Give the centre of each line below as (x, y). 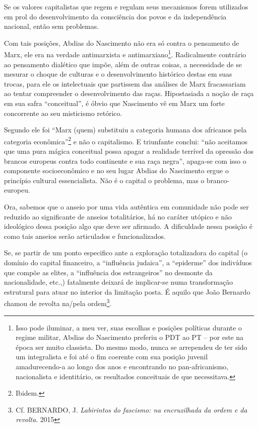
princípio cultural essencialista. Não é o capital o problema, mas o (104, 180)
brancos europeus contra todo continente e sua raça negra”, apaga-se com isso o (125, 160)
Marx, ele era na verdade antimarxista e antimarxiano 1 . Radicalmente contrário (125, 54)
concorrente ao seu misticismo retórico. (63, 113)
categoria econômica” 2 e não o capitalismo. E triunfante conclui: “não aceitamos (126, 140)
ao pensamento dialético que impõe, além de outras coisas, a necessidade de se (123, 64)
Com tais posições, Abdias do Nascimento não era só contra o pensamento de (122, 43)
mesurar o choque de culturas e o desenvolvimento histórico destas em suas (118, 74)
